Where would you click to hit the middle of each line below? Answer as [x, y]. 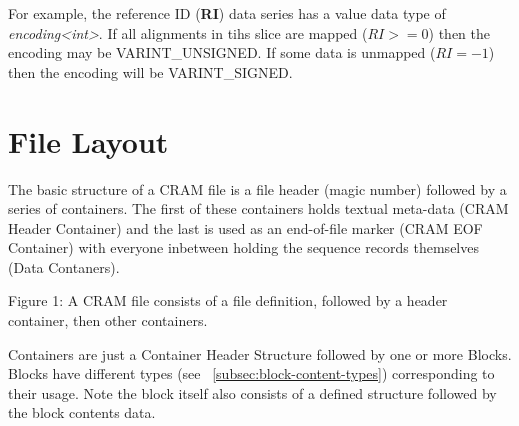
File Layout [88, 140]
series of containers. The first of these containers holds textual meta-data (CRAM [258, 208]
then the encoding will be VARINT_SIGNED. [150, 71]
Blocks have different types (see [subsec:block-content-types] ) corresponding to [251, 373]
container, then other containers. [108, 320]
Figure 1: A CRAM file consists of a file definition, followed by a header [228, 300]
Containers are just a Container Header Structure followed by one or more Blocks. [260, 353]
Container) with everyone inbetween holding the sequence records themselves [243, 247]
